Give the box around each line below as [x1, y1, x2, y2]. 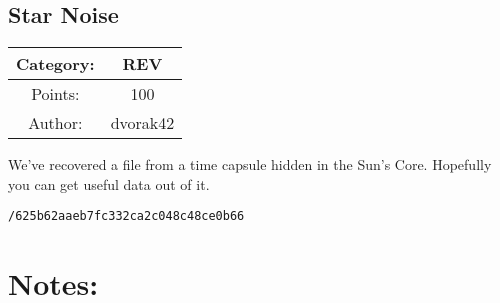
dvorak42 [110, 111, 175, 135]
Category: [16, 52, 95, 76]
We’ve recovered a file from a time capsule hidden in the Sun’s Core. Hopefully [8, 154, 492, 175]
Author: [28, 111, 83, 135]
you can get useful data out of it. [8, 173, 210, 194]
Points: [31, 82, 80, 106]
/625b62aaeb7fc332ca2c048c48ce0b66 [8, 209, 245, 224]
